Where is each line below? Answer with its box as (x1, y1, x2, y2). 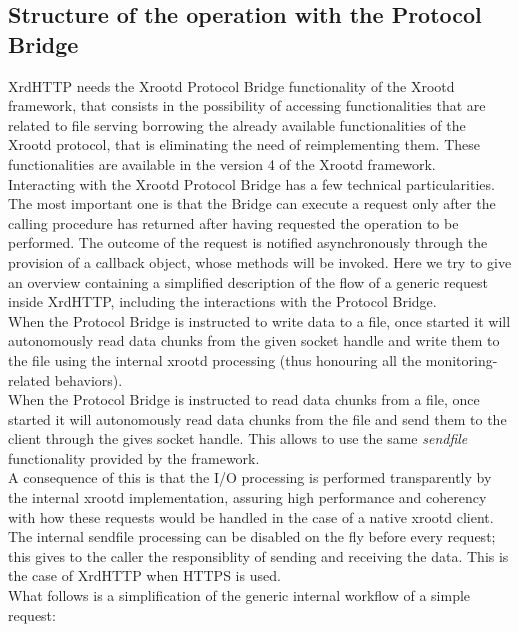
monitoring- (425, 349, 498, 370)
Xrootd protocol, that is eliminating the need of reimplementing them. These (8, 134, 480, 155)
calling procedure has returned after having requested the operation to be (8, 212, 459, 233)
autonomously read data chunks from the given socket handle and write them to (8, 330, 500, 351)
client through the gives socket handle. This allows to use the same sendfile (8, 428, 468, 449)
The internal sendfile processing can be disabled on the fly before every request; (8, 526, 496, 547)
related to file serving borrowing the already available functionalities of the (8, 114, 466, 135)
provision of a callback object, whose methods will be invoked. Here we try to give (8, 251, 512, 272)
